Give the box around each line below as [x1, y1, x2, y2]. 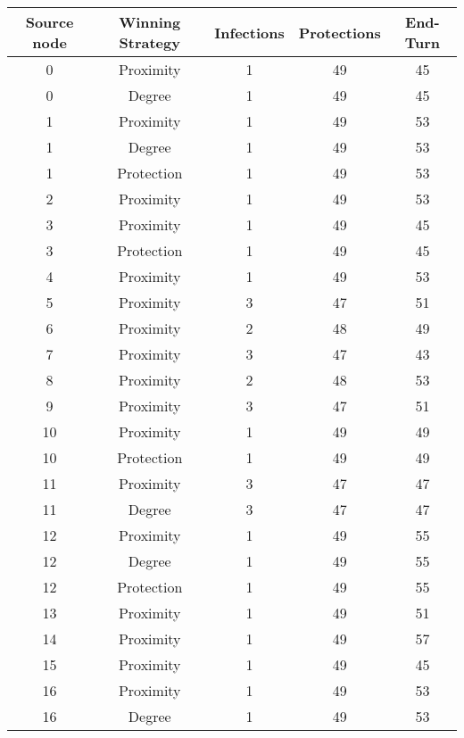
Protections [298, 21, 381, 43]
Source [25, 12, 74, 32]
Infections [214, 21, 285, 43]
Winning [119, 12, 181, 32]
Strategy [119, 32, 180, 53]
